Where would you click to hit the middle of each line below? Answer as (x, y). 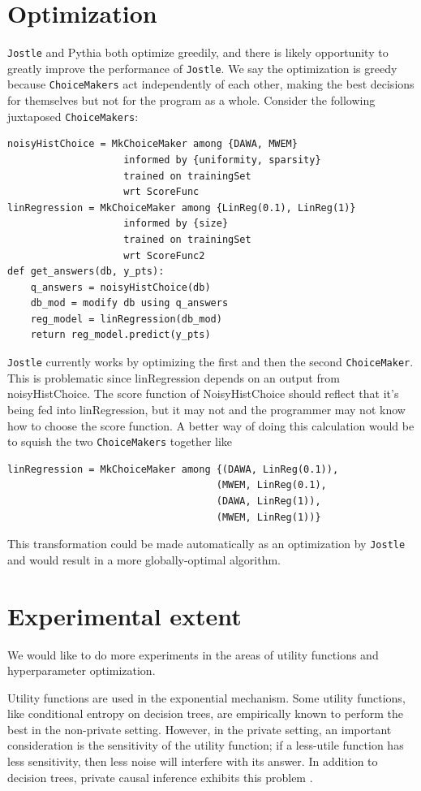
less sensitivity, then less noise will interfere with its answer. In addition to (193, 761)
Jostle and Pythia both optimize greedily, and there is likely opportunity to (198, 52)
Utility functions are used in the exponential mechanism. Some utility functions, (206, 697)
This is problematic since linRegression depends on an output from (174, 377)
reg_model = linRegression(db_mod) (126, 319)
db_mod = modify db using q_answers (129, 303)
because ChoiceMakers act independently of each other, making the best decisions (211, 84)
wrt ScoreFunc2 (164, 255)
